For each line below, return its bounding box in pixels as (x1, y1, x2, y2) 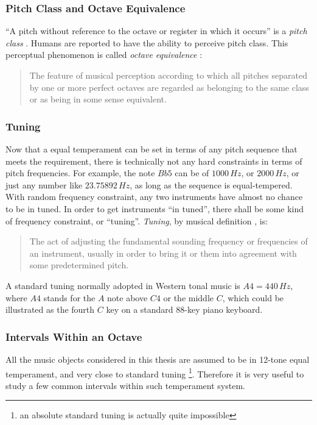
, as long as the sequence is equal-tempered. (130, 178, 293, 191)
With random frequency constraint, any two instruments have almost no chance (5, 190, 303, 203)
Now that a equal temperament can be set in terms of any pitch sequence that (5, 143, 298, 155)
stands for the (43, 291, 96, 304)
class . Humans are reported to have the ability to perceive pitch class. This (5, 36, 288, 49)
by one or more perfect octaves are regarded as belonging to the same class (29, 80, 309, 93)
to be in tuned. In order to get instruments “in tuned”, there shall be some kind (5, 202, 304, 215)
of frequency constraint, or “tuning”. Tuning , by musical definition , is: (5, 214, 268, 227)
